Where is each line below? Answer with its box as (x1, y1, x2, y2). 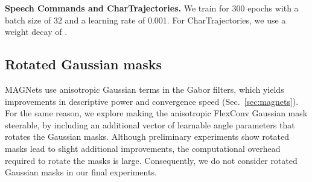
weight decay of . (5, 25, 68, 38)
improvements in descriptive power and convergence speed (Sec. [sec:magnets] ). (5, 95, 299, 107)
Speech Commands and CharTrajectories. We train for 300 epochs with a (5, 2, 299, 14)
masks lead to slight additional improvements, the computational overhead (5, 142, 281, 154)
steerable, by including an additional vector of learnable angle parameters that (5, 118, 295, 131)
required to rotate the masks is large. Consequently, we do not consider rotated (5, 154, 298, 166)
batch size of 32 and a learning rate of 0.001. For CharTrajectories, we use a (5, 13, 286, 26)
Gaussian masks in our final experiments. (5, 166, 157, 178)
